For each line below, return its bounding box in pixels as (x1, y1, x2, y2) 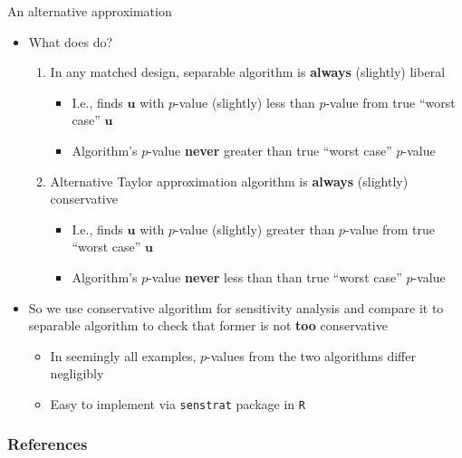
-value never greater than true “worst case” (148, 140, 392, 159)
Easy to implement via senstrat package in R (50, 394, 305, 413)
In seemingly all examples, (50, 346, 197, 365)
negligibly (50, 364, 104, 383)
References (7, 433, 88, 455)
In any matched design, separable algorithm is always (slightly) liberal (50, 62, 446, 81)
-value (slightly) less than (175, 92, 315, 111)
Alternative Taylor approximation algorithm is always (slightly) (50, 171, 409, 190)
